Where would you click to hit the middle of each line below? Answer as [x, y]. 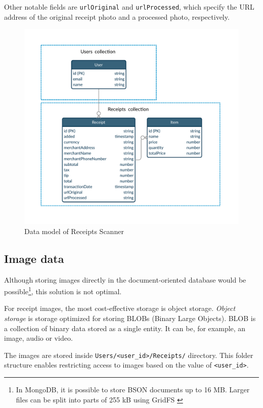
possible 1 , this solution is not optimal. [63, 290]
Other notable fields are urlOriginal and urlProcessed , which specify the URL [129, 7]
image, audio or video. [38, 338]
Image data [34, 258]
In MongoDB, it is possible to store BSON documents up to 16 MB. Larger [133, 390]
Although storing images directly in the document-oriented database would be [125, 279]
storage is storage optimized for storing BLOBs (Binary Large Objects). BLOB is [130, 318]
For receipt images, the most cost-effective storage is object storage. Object [120, 308]
